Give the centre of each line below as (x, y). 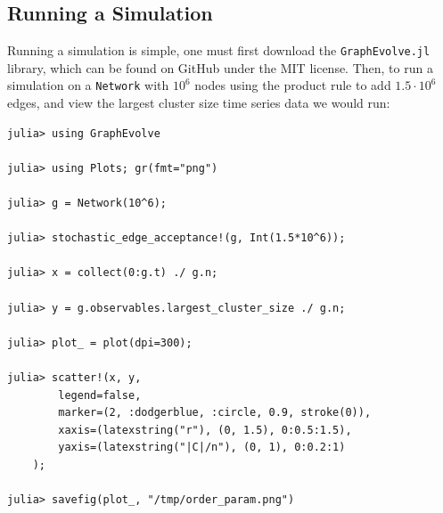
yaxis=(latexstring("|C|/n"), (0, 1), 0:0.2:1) (202, 448)
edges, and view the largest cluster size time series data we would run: (199, 103)
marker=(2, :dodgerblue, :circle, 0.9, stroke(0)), (215, 413)
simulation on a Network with (88, 85)
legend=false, (100, 395)
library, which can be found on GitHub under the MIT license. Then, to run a (220, 67)
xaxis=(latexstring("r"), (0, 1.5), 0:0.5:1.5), (205, 430)
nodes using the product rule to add (293, 85)
